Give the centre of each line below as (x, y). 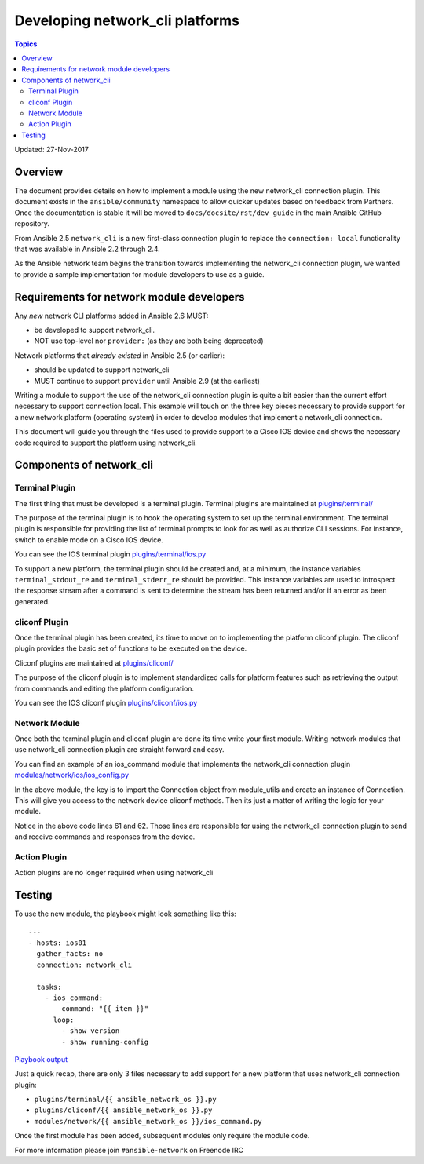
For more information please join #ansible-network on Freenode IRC (129, 1150)
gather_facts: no (70, 954)
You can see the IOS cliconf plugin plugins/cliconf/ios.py (106, 702)
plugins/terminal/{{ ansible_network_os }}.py (125, 1100)
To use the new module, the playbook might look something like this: (126, 914)
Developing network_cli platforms (127, 20)
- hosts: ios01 (58, 943)
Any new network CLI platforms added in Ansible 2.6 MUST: (111, 316)
